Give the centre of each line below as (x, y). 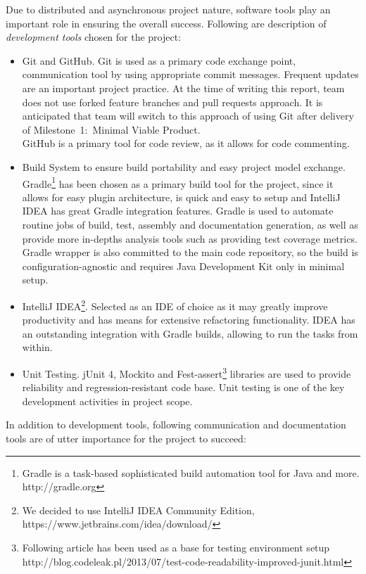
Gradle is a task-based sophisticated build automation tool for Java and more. (191, 472)
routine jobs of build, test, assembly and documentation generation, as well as (190, 224)
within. (37, 347)
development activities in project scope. (107, 401)
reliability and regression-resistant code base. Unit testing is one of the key (183, 387)
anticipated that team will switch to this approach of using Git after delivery (188, 116)
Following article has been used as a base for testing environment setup (176, 547)
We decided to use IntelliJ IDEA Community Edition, (138, 510)
